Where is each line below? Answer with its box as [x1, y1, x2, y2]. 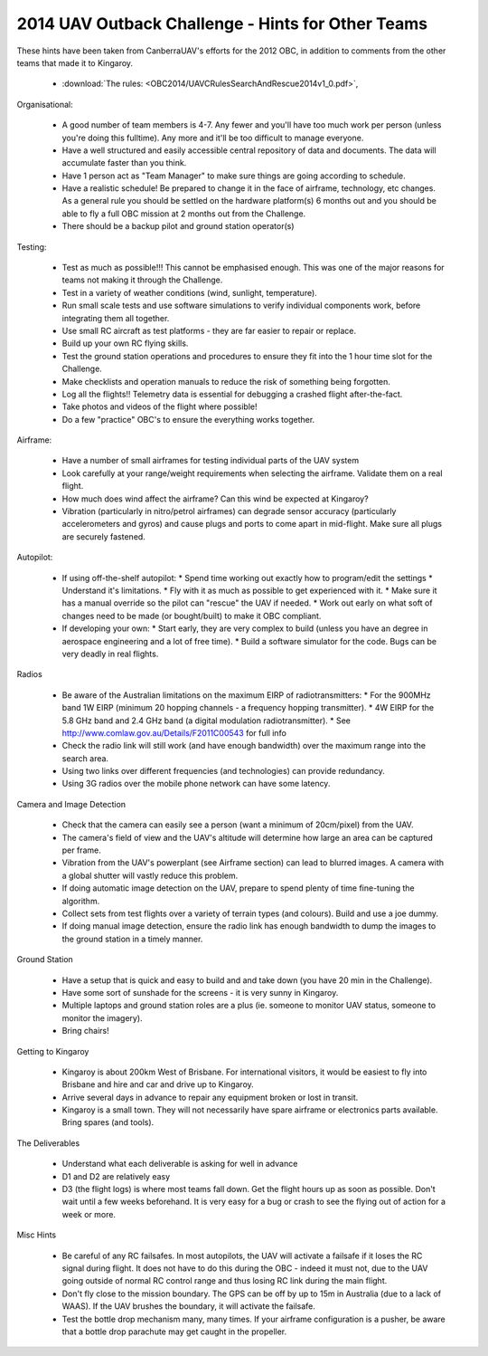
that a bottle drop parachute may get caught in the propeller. [61, 1326, 287, 1337]
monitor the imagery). [61, 1012, 144, 1023]
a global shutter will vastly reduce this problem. [61, 870, 239, 881]
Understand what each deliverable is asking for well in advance [61, 1159, 298, 1170]
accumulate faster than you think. [61, 158, 187, 168]
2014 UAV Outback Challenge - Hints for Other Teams [16, 14, 428, 33]
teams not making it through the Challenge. [61, 274, 223, 285]
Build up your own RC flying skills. [61, 338, 189, 349]
